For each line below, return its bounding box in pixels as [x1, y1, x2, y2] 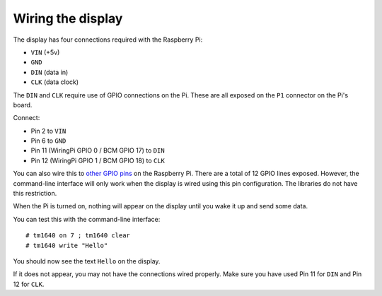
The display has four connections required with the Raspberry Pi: [13, 35, 203, 44]
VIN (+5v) [30, 48, 60, 57]
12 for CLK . [13, 280, 45, 288]
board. [13, 100, 33, 109]
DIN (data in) [30, 68, 69, 76]
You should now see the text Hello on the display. [13, 256, 161, 265]
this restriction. [13, 189, 57, 198]
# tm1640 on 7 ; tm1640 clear [25, 232, 131, 239]
